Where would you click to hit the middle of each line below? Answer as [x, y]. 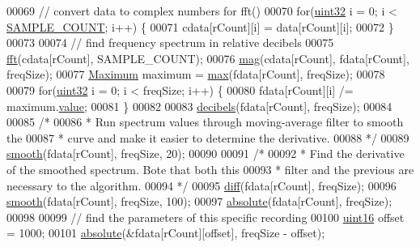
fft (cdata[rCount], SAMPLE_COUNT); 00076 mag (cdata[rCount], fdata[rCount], [208, 58]
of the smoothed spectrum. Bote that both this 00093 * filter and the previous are [210, 169]
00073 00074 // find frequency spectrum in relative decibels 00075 [170, 43]
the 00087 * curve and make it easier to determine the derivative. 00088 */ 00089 [208, 137]
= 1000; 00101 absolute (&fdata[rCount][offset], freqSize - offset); [166, 233]
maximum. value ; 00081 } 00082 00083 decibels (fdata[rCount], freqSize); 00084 [199, 106]
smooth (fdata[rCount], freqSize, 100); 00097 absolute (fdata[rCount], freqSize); [199, 201]
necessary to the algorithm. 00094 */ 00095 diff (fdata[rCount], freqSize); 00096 [202, 185]
